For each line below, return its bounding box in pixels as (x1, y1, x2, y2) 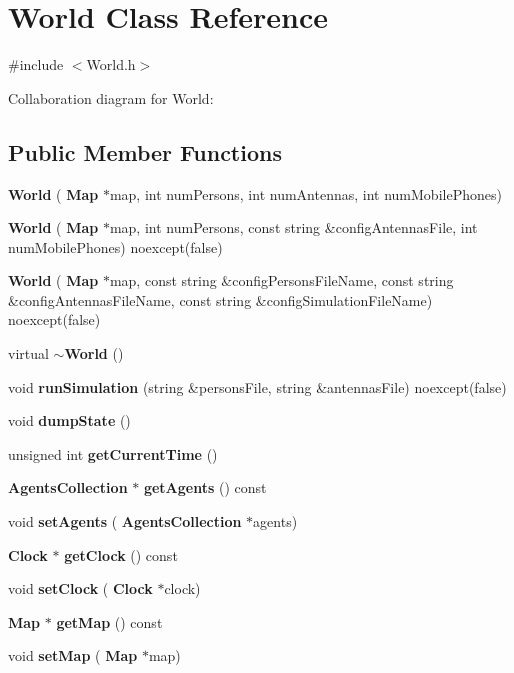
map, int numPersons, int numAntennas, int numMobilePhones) (109, 183, 502, 204)
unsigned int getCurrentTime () (8, 443, 218, 464)
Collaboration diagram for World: (8, 87, 214, 108)
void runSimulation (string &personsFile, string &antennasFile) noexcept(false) (8, 376, 507, 397)
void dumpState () (8, 410, 131, 431)
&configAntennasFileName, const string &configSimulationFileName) (8, 289, 433, 310)
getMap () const (56, 611, 163, 632)
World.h (86, 54, 136, 75)
